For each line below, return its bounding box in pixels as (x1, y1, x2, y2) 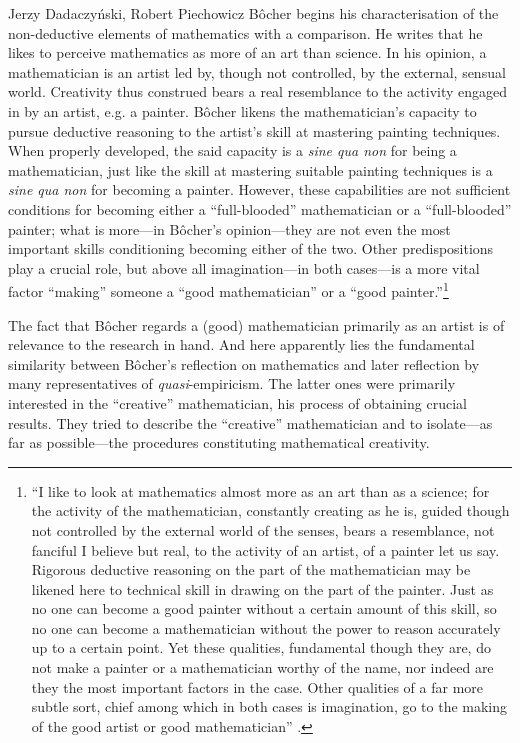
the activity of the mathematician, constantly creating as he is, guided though (31, 500, 510, 521)
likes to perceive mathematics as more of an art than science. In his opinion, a (8, 42, 487, 63)
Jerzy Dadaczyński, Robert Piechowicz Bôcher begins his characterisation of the (8, 3, 499, 23)
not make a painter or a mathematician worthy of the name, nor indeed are (31, 657, 494, 678)
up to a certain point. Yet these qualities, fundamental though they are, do (31, 637, 491, 658)
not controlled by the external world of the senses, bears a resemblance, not (31, 519, 495, 540)
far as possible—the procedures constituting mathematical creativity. (8, 432, 430, 453)
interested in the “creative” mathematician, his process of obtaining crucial (8, 392, 467, 413)
